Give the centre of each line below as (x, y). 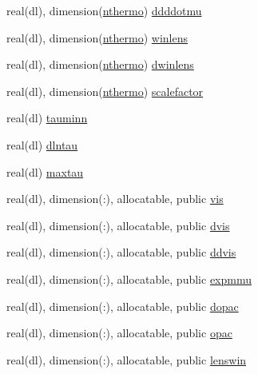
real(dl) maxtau (45, 171)
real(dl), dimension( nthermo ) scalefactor (105, 91)
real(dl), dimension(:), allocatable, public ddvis (121, 252)
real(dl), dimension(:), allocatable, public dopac (123, 306)
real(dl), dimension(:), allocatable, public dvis (118, 225)
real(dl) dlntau (42, 144)
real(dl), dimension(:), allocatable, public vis (115, 199)
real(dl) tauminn (47, 118)
